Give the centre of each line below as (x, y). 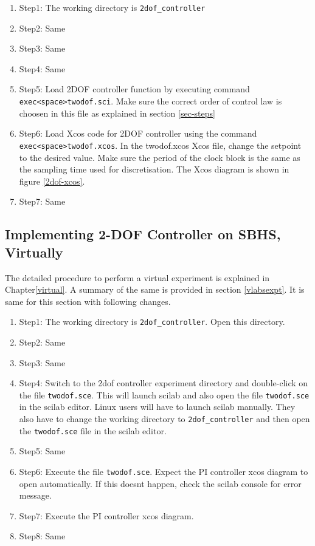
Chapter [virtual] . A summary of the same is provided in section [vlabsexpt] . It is (155, 289)
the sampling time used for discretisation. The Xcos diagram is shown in (154, 169)
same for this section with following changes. (88, 301)
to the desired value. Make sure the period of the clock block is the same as (160, 157)
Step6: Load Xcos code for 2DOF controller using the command (138, 133)
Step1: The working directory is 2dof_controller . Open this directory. (152, 322)
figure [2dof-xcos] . (52, 181)
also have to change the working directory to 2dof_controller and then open (164, 418)
